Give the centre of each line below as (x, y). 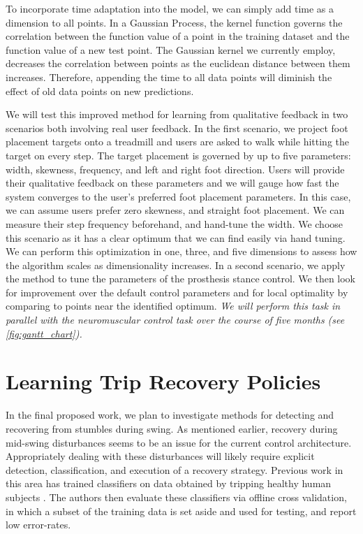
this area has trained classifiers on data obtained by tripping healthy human (169, 483)
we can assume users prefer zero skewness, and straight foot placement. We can (175, 210)
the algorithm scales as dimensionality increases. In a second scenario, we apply (176, 265)
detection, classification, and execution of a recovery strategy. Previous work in (175, 469)
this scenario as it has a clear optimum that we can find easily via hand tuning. (176, 237)
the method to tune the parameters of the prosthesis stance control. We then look (181, 279)
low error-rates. (38, 525)
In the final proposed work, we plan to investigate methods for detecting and (170, 415)
